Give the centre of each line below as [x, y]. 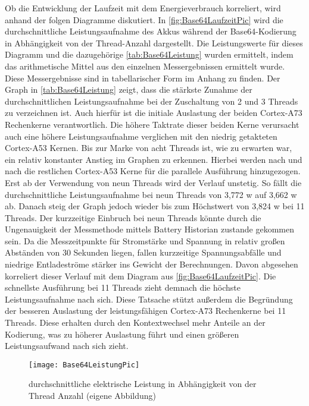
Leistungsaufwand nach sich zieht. [67, 346]
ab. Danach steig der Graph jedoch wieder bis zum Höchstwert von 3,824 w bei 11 [155, 206]
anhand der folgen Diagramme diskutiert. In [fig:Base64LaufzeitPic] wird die [144, 19]
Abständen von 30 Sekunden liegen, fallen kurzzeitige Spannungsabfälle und [143, 252]
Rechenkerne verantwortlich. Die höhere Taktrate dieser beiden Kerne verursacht [152, 124]
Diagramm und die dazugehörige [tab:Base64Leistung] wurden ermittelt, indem [149, 54]
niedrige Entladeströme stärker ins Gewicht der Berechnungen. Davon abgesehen [152, 264]
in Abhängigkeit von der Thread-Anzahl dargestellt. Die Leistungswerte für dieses [154, 43]
